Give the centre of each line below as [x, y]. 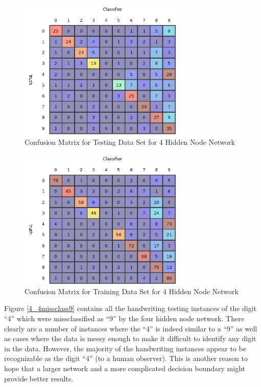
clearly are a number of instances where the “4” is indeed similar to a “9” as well [131, 328]
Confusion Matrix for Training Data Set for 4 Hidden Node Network [132, 291]
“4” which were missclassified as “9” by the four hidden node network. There [124, 318]
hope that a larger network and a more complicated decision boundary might [125, 368]
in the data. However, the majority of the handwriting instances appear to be [125, 348]
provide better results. [39, 378]
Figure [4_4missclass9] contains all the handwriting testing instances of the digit [130, 308]
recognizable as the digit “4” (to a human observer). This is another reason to [126, 358]
